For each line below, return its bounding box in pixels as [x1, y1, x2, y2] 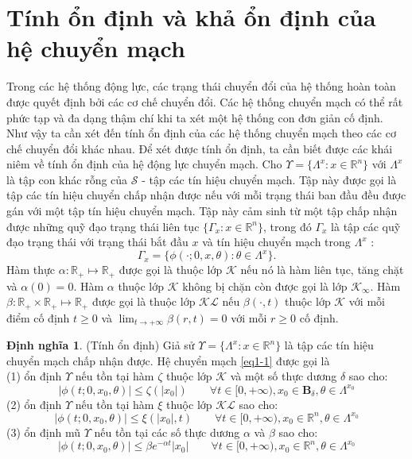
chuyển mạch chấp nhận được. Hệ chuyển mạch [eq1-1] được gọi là [6, 352, 330, 368]
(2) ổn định [6, 395, 62, 412]
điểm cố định [6, 309, 70, 326]
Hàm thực [6, 261, 56, 278]
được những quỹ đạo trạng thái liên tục [6, 218, 200, 234]
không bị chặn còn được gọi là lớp [182, 277, 348, 294]
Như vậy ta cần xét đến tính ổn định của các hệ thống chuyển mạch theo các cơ [6, 125, 396, 141]
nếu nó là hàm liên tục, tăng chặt [240, 261, 404, 278]
